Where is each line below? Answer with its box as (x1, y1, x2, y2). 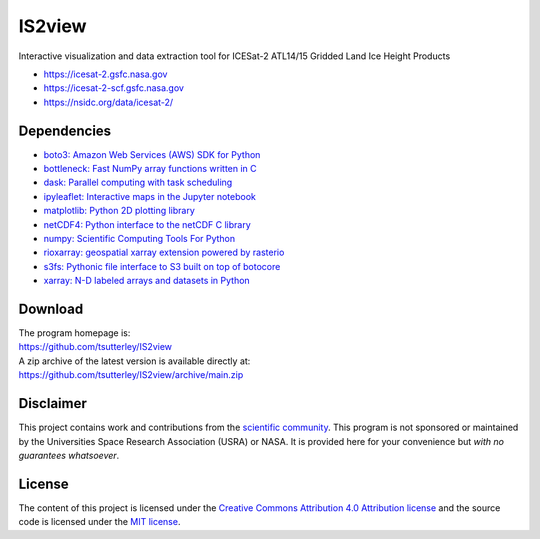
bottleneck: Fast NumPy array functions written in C (43, 163, 257, 175)
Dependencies (18, 122, 112, 139)
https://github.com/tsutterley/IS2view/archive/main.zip (18, 369, 244, 381)
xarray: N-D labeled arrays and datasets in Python (43, 275, 250, 287)
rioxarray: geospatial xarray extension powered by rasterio (43, 246, 285, 259)
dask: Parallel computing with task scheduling (43, 176, 233, 189)
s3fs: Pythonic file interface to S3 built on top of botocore (43, 260, 281, 272)
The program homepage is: (18, 327, 131, 339)
